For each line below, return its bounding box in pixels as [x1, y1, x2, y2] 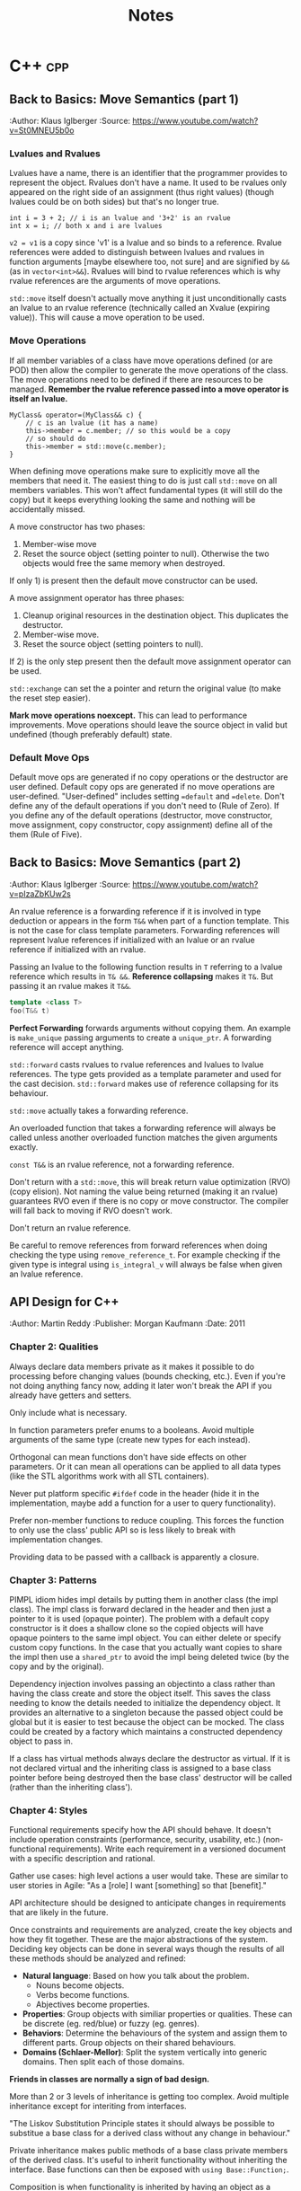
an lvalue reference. [9, 1268, 84, 1279]
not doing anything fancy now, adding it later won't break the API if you [9, 1380, 272, 1391]
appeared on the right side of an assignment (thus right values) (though [9, 187, 274, 198]
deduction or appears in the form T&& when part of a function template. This [9, 915, 290, 926]
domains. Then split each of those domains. [22, 2056, 185, 2067]
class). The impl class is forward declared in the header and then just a [9, 1603, 272, 1615]
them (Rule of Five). [9, 829, 83, 840]
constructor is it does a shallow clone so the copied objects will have [9, 1623, 264, 1634]
